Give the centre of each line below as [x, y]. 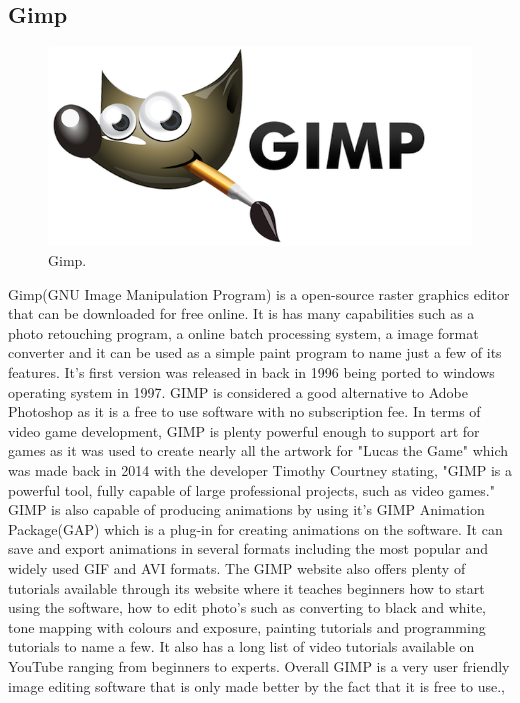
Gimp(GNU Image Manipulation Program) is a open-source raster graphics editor [259, 293]
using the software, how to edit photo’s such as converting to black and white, [247, 607]
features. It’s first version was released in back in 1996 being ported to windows [251, 372]
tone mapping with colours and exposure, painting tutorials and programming [247, 626]
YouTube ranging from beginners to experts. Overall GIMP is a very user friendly [259, 665]
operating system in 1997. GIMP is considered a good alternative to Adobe [238, 391]
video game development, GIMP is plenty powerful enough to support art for [244, 430]
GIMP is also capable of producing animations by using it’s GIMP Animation [246, 509]
